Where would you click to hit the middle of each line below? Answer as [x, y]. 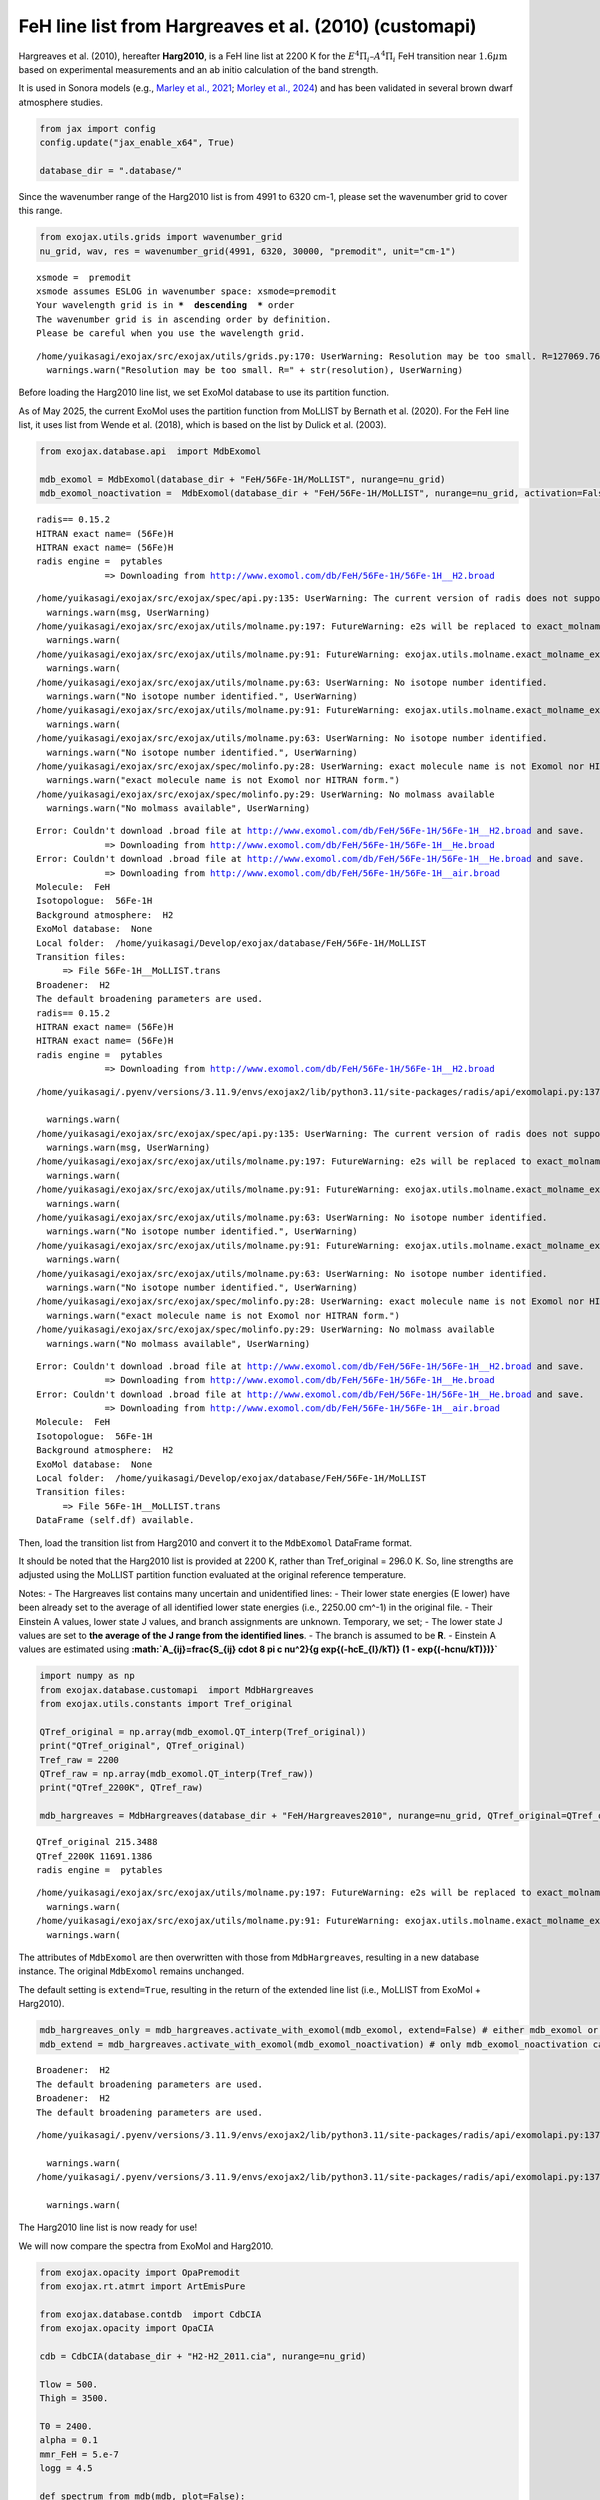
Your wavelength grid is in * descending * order [165, 305]
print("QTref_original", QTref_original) [142, 1746]
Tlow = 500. [69, 2384]
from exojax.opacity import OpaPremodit [139, 2272]
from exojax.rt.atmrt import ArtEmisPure [142, 2286]
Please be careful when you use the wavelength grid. [170, 333]
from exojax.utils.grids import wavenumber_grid [161, 237]
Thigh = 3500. [74, 2398]
